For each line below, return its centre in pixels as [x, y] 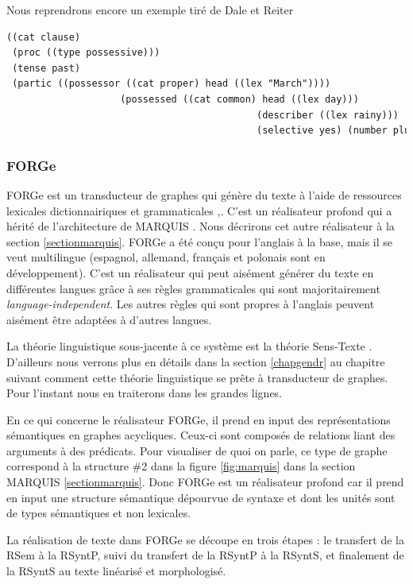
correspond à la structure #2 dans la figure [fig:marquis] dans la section [181, 466]
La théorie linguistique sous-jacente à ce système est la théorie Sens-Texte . [189, 346]
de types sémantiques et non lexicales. [99, 513]
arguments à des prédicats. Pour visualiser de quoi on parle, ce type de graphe [197, 450]
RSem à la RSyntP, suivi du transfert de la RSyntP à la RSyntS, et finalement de [205, 555]
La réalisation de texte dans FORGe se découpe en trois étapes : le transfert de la [205, 539]
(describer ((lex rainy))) [327, 115]
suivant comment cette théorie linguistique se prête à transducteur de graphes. [197, 377]
